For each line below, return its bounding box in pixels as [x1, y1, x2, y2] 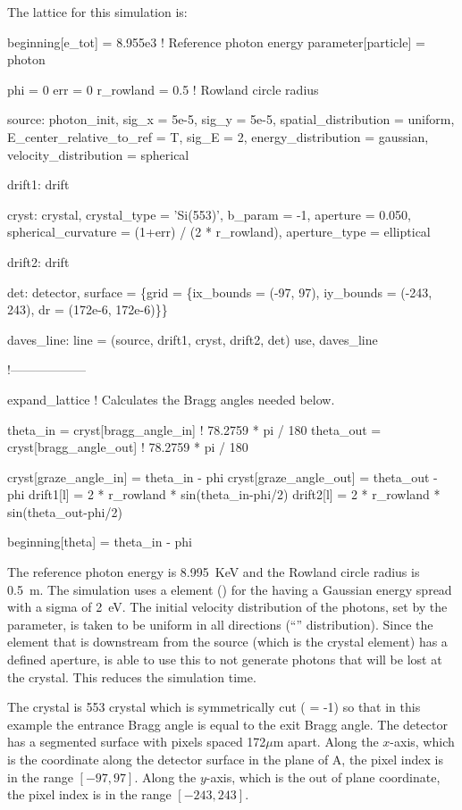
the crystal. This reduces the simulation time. [7, 667, 256, 686]
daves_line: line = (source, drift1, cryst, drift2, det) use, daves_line [7, 330, 378, 348]
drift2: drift [7, 252, 70, 271]
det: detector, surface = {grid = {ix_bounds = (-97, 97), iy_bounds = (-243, [7, 282, 433, 301]
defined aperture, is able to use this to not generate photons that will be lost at [7, 650, 442, 669]
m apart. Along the [273, 732, 379, 751]
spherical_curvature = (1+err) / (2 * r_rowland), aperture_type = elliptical [7, 222, 431, 241]
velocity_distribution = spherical [7, 145, 189, 163]
